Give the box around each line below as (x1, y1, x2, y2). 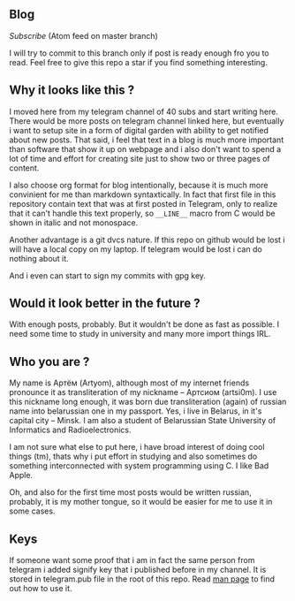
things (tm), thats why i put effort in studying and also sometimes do (9, 451, 258, 462)
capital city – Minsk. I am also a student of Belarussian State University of (9, 415, 276, 426)
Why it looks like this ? (9, 83, 135, 98)
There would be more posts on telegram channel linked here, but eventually (9, 115, 284, 126)
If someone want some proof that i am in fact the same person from (9, 555, 255, 566)
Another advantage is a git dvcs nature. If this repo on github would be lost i (9, 234, 285, 245)
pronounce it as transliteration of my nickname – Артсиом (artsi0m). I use (9, 387, 277, 398)
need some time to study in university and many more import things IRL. (9, 329, 271, 339)
